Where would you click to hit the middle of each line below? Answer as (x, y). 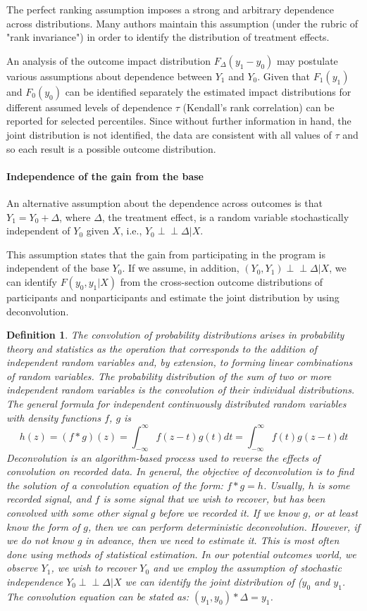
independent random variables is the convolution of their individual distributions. (181, 390)
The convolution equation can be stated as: (98, 596)
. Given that (284, 76)
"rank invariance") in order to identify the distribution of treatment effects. (168, 37)
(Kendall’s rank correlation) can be (259, 107)
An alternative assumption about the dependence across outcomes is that (164, 202)
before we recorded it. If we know (229, 512)
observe (22, 568)
